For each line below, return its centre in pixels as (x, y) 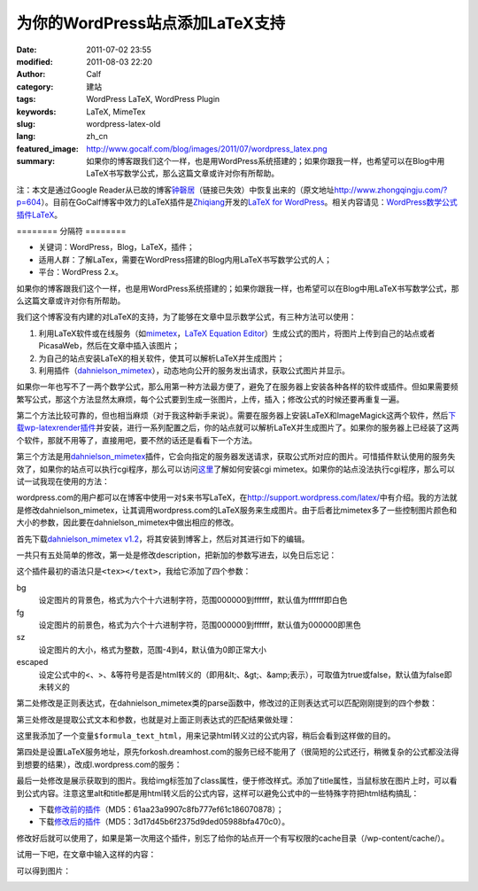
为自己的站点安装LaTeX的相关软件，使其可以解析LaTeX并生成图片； (162, 358)
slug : (26, 123)
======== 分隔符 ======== (72, 231)
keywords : (36, 112)
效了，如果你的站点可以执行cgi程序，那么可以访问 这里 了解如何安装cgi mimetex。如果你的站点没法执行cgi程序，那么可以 (235, 469)
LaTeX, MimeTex (116, 112)
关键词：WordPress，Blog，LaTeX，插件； (116, 247)
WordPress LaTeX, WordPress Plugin (153, 99)
